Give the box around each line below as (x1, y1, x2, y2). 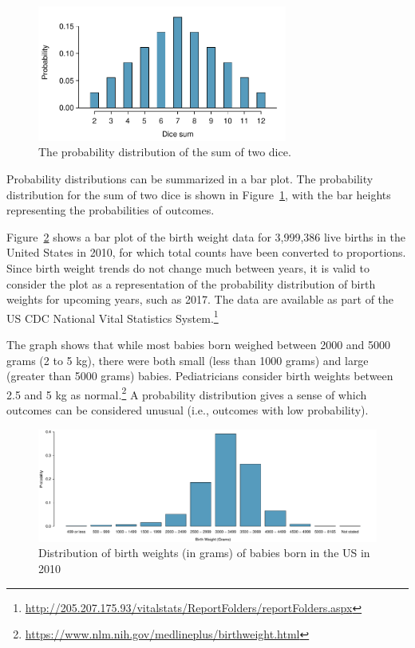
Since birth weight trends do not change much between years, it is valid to (6, 259, 370, 276)
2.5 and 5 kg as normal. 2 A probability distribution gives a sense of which (6, 383, 367, 403)
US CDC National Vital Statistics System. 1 (6, 307, 219, 326)
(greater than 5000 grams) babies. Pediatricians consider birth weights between (6, 367, 393, 384)
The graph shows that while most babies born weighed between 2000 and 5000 (6, 336, 391, 352)
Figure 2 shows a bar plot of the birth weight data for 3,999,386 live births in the (6, 228, 405, 245)
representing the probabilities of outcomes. (6, 202, 215, 218)
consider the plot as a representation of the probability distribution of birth (6, 275, 376, 292)
